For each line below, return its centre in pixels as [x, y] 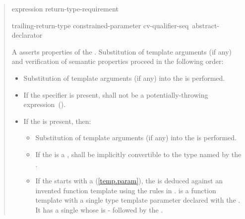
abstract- [206, 25]
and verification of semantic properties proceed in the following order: [118, 61]
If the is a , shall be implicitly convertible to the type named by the [138, 154]
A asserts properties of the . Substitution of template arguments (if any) [122, 51]
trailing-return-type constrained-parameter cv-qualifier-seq [100, 25]
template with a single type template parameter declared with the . [138, 200]
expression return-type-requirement [65, 8]
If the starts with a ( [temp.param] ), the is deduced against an [129, 181]
